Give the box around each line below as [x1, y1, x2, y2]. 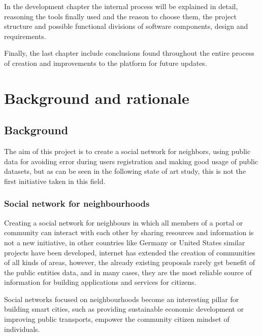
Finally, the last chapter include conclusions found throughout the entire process [4, 48, 254, 58]
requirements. [4, 30, 46, 41]
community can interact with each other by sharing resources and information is [4, 227, 254, 238]
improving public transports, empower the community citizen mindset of [4, 314, 230, 324]
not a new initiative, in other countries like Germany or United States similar [4, 237, 245, 247]
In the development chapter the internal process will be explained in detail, [4, 1, 238, 11]
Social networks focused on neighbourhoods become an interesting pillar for [4, 293, 239, 304]
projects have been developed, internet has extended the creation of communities [4, 247, 255, 257]
